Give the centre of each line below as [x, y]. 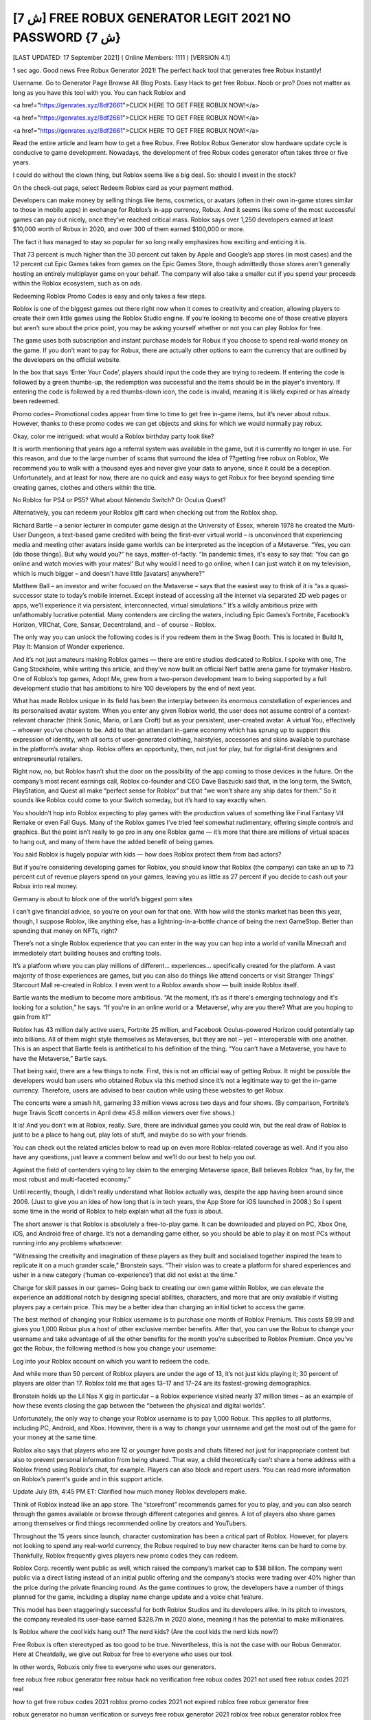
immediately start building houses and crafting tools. [87, 953]
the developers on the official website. [67, 359]
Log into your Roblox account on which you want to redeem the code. [111, 1361]
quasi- [339, 586]
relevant [24, 720]
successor [27, 596]
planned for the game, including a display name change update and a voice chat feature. [138, 1597]
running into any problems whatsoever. [68, 1243]
